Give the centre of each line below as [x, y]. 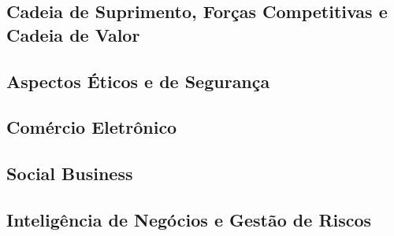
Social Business [70, 173]
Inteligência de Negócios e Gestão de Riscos [189, 219]
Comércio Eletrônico [92, 127]
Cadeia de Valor [73, 34]
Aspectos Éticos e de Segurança [138, 81]
